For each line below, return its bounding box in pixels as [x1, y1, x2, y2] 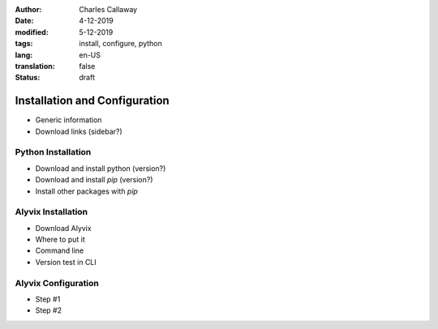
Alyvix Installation [15, 207, 88, 218]
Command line [35, 246, 84, 255]
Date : [15, 16, 34, 26]
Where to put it [35, 235, 85, 245]
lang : [15, 49, 33, 60]
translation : [15, 61, 56, 70]
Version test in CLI [35, 257, 97, 267]
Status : [15, 73, 41, 83]
